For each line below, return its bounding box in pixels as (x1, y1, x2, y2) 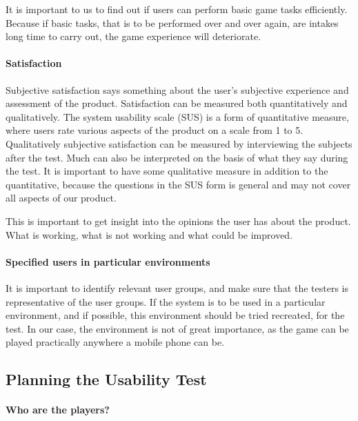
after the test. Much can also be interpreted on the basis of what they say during (6, 150, 348, 164)
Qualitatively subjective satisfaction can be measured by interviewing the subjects (6, 136, 352, 150)
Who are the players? (6, 402, 110, 417)
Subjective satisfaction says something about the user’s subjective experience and (6, 82, 349, 97)
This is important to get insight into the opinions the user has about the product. (6, 213, 351, 228)
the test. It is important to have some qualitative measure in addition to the (6, 164, 328, 178)
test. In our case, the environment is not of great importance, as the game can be (6, 321, 349, 335)
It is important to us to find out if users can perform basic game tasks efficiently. (6, 2, 348, 16)
